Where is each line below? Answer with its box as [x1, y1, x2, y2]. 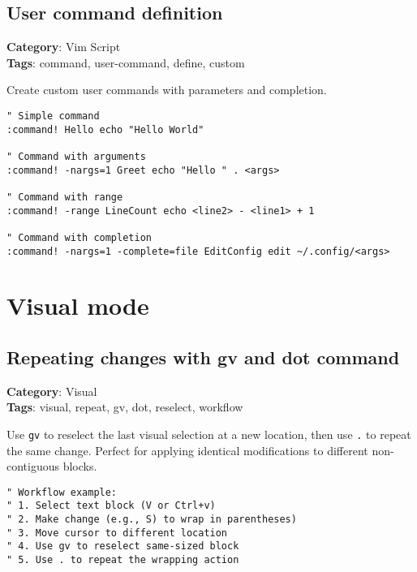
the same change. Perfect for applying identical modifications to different [6, 441, 368, 458]
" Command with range [6, 191, 123, 203]
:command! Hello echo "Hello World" [6, 123, 204, 135]
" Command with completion [6, 231, 152, 243]
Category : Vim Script [6, 38, 121, 55]
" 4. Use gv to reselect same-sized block [6, 540, 239, 553]
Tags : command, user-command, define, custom [6, 54, 245, 71]
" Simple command [6, 110, 100, 122]
